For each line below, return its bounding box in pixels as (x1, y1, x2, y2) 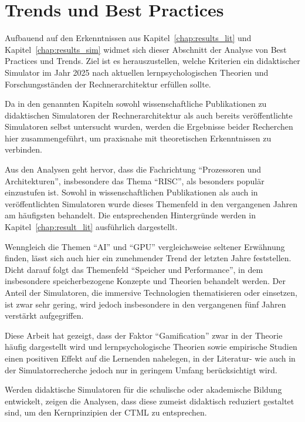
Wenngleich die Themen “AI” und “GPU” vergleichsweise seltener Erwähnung (5, 240, 285, 252)
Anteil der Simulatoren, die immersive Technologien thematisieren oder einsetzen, (5, 286, 297, 298)
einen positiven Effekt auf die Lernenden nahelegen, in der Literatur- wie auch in (5, 352, 296, 364)
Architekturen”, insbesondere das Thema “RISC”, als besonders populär (5, 174, 265, 187)
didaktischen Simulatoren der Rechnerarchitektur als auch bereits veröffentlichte (5, 109, 293, 121)
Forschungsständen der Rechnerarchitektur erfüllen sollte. (5, 77, 211, 90)
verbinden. (5, 143, 42, 156)
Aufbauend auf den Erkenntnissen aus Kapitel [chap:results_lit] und (5, 32, 252, 44)
